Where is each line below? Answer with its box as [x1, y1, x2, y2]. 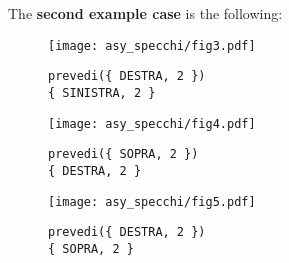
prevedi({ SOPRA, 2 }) [48, 147, 199, 162]
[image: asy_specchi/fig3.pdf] [48, 38, 256, 53]
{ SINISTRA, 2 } [48, 85, 156, 100]
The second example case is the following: [8, 3, 283, 23]
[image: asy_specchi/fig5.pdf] [48, 194, 256, 209]
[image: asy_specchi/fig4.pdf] [48, 116, 256, 131]
